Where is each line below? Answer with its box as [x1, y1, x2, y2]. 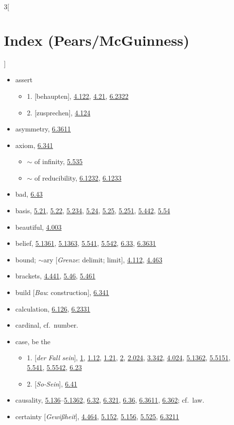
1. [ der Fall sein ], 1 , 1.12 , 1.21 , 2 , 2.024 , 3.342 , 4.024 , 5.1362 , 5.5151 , [27, 352, 231, 363]
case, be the [15, 336, 50, 346]
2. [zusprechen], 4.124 [27, 107, 91, 117]
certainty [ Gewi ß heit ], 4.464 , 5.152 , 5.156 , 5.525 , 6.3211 [15, 411, 179, 421]
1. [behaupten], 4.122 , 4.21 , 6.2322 [27, 91, 129, 101]
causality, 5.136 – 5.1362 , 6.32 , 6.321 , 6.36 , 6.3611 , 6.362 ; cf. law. [15, 395, 204, 405]
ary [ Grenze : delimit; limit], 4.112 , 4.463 [43, 254, 163, 264]
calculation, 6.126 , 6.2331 [15, 303, 90, 314]
